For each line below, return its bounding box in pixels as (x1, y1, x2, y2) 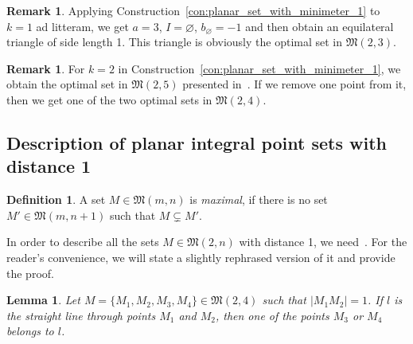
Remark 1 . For (6, 60, 85, 76)
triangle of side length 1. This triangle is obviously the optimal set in (6, 33, 343, 50)
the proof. (6, 264, 54, 281)
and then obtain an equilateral (245, 18, 394, 34)
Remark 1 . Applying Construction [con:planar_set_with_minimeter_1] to (6, 2, 380, 18)
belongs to (6, 322, 54, 339)
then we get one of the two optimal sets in (6, 91, 212, 107)
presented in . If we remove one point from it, (182, 76, 407, 92)
